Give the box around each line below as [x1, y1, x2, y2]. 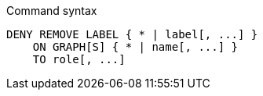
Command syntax [6, 4, 97, 17]
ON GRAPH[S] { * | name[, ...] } [32, 41, 239, 53]
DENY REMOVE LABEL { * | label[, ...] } [6, 28, 258, 41]
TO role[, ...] [32, 53, 126, 66]
